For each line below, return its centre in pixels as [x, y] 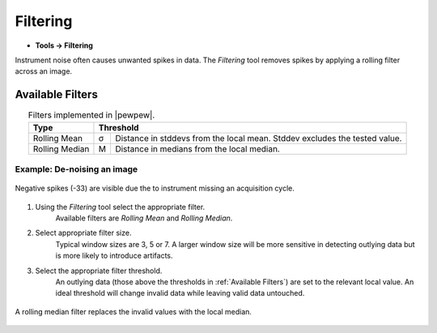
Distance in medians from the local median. [197, 148]
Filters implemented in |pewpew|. [91, 115]
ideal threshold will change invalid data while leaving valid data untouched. [180, 293]
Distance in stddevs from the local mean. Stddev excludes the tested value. [258, 138]
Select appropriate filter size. [83, 233]
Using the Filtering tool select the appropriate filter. [120, 207]
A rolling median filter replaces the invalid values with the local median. [134, 311]
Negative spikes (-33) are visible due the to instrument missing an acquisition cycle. [155, 188]
